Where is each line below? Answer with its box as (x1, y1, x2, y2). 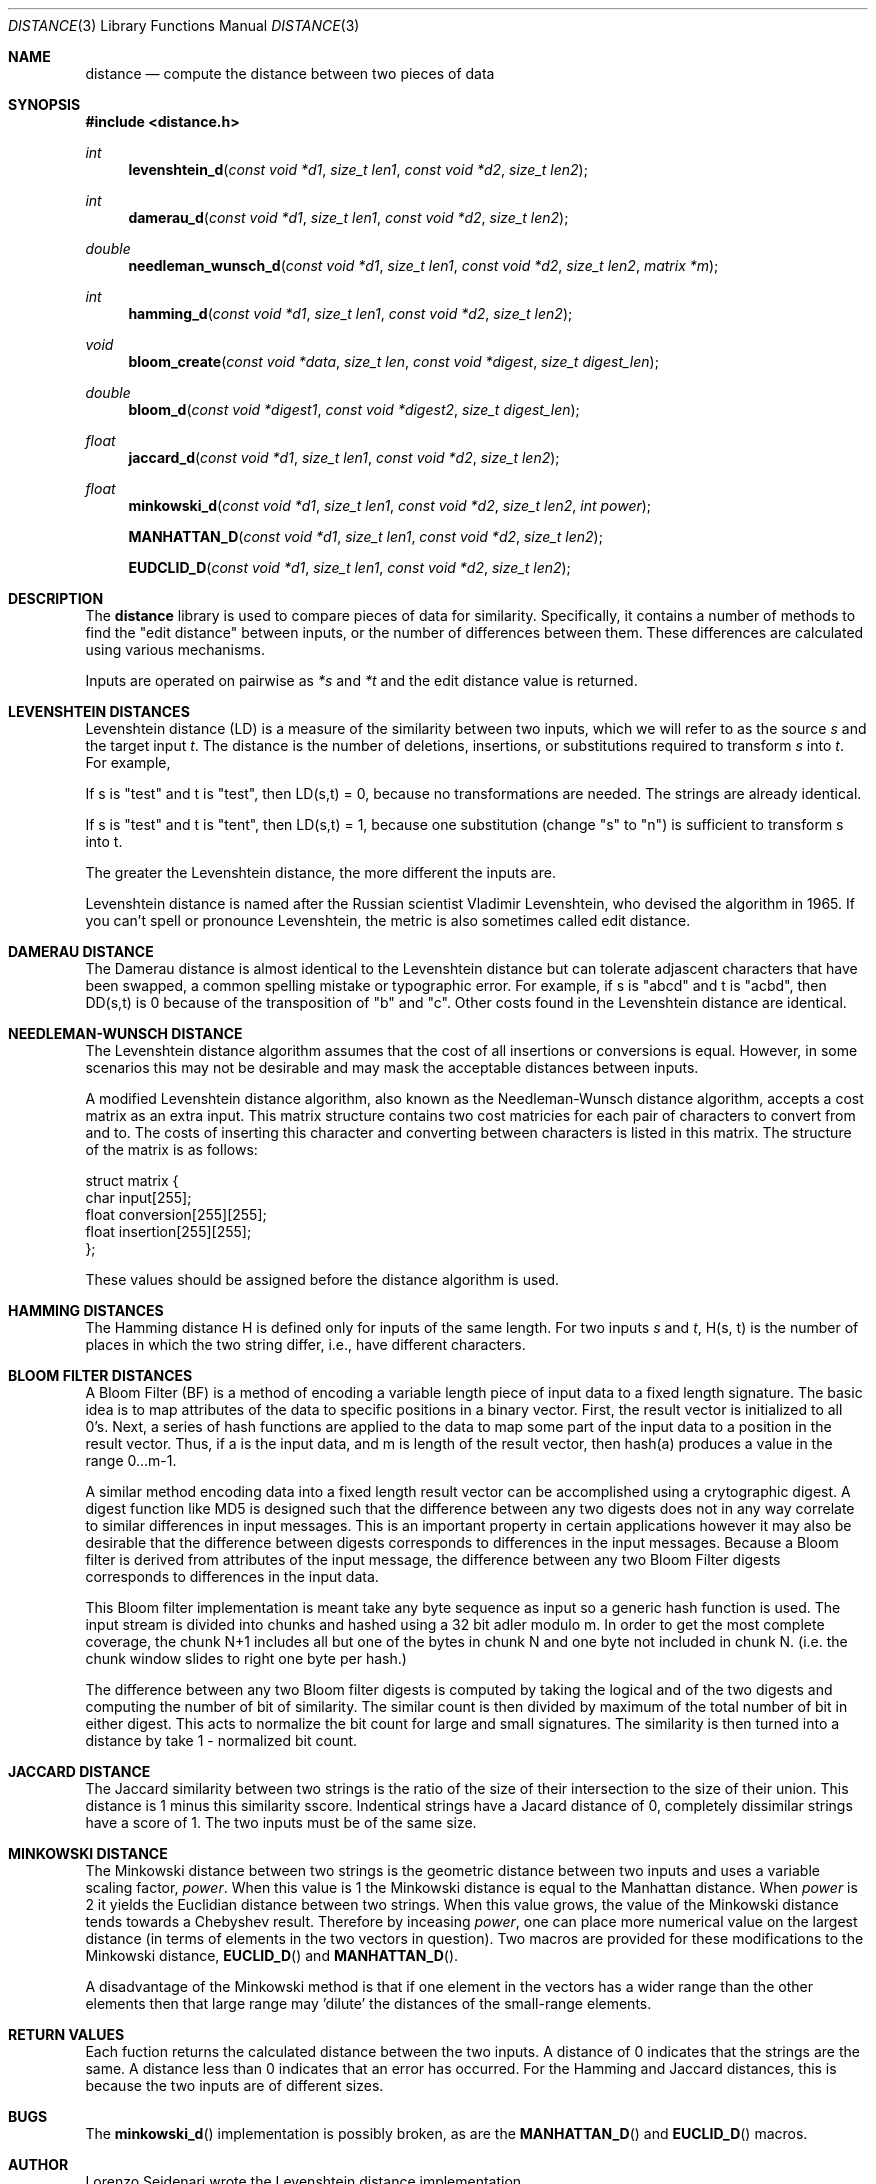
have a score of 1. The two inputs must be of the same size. (85, 1814, 477, 1831)
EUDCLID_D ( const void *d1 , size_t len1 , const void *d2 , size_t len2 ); (128, 559, 571, 576)
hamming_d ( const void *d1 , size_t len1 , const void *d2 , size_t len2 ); (128, 305, 573, 322)
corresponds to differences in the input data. (85, 1568, 379, 1585)
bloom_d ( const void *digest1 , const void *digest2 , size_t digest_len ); (128, 401, 580, 418)
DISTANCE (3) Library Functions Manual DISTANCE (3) (8, 17, 360, 34)
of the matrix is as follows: (85, 1141, 258, 1158)
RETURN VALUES (8, 2026, 125, 2043)
